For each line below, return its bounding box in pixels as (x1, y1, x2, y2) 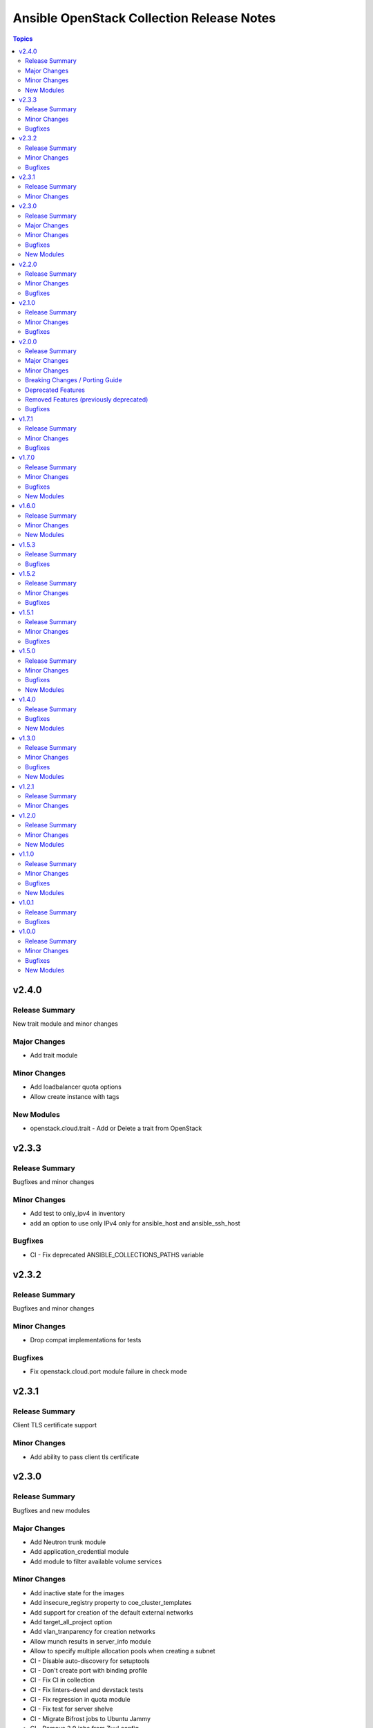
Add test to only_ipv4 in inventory (30, 1210, 126, 1218)
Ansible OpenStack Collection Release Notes (12, 10, 276, 26)
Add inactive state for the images (30, 1588, 124, 1597)
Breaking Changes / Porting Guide (25, 376, 122, 384)
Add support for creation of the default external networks (30, 1608, 193, 1617)
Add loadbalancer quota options (30, 1082, 122, 1091)
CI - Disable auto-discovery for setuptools (30, 1656, 150, 1665)
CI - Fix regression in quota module (30, 1696, 131, 1704)
